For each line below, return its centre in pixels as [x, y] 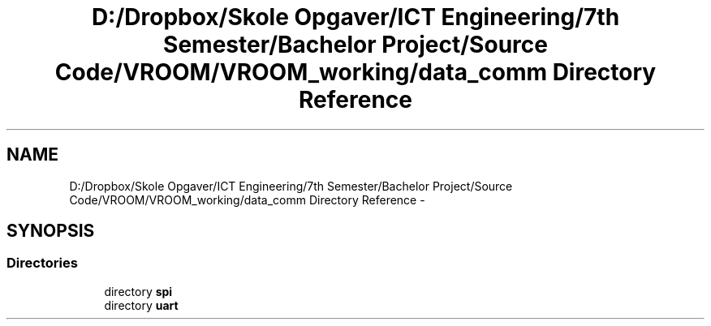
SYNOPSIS [51, 231]
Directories [42, 263]
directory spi [138, 291]
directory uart [141, 305]
